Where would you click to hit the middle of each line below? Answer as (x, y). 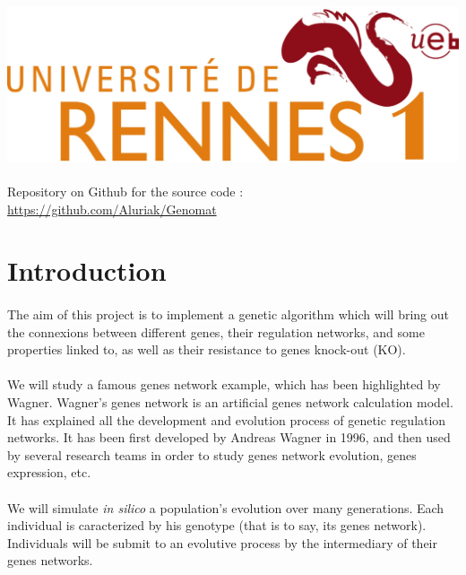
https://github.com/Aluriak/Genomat (112, 209)
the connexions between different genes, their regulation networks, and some (216, 331)
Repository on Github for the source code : (125, 191)
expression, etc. (49, 472)
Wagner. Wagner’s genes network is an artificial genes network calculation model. (230, 402)
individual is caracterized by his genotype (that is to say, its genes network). (217, 525)
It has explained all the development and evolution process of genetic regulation (227, 419)
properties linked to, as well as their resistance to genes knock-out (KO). (207, 349)
